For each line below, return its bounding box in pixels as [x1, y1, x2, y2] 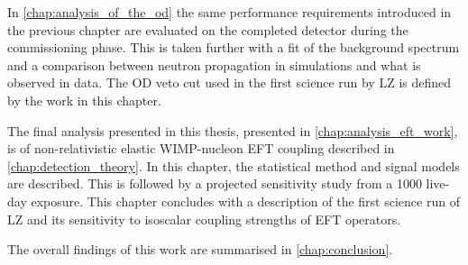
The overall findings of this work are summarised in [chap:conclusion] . [7, 240, 393, 259]
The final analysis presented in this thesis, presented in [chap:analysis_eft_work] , [7, 121, 458, 140]
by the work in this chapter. [7, 90, 161, 109]
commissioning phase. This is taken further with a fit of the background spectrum [7, 38, 460, 57]
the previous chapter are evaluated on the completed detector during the [7, 20, 408, 39]
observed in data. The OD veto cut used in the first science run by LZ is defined [7, 73, 452, 92]
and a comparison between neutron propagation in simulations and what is [7, 55, 421, 74]
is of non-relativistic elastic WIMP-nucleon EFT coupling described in [7, 139, 395, 158]
